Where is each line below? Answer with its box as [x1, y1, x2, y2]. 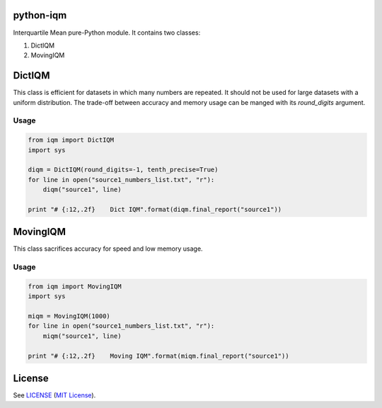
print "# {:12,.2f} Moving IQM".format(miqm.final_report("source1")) [28, 351, 289, 360]
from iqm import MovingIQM [28, 282, 122, 290]
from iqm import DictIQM [28, 136, 115, 144]
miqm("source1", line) [42, 331, 122, 340]
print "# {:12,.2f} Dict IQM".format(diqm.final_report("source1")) [28, 205, 282, 213]
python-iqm [13, 9, 67, 21]
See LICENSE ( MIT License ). [13, 391, 96, 399]
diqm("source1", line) [42, 186, 122, 194]
